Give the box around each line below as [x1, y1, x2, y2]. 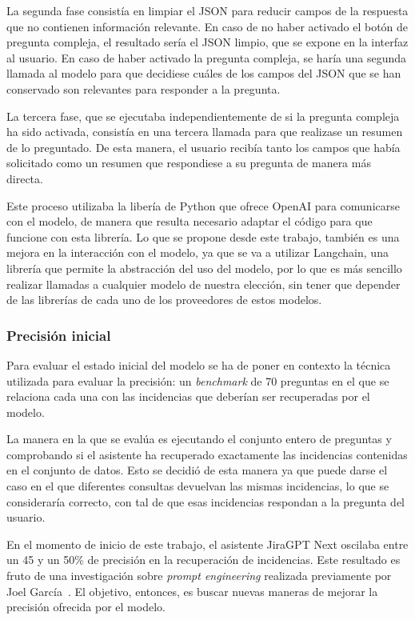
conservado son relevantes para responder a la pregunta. [6, 80, 281, 97]
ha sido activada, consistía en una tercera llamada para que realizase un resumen [6, 123, 403, 140]
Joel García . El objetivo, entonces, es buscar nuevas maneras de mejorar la [6, 582, 378, 599]
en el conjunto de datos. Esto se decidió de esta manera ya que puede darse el [6, 462, 388, 478]
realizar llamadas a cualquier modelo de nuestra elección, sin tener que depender [6, 275, 401, 292]
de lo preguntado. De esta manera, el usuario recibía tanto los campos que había [6, 138, 401, 155]
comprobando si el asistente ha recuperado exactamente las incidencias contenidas [6, 446, 408, 462]
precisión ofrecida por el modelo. [6, 598, 166, 615]
